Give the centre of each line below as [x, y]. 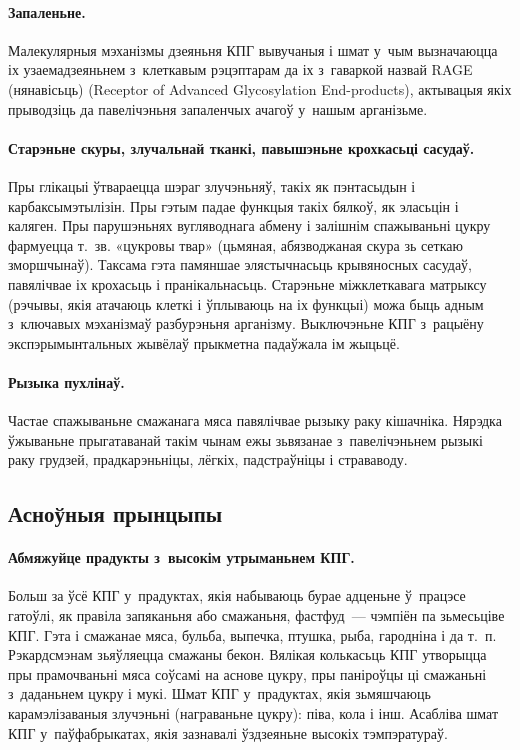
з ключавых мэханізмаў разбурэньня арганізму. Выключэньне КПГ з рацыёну [246, 323]
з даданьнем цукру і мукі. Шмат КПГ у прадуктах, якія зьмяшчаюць [219, 693]
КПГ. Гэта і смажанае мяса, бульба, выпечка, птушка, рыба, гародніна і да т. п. [252, 634]
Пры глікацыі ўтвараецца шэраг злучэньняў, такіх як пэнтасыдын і [212, 185]
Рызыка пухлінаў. [66, 381]
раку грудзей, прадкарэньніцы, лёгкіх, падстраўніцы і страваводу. [208, 459]
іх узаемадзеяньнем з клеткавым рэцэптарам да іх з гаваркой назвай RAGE [240, 69]
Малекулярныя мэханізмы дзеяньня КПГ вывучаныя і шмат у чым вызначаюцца [253, 49]
